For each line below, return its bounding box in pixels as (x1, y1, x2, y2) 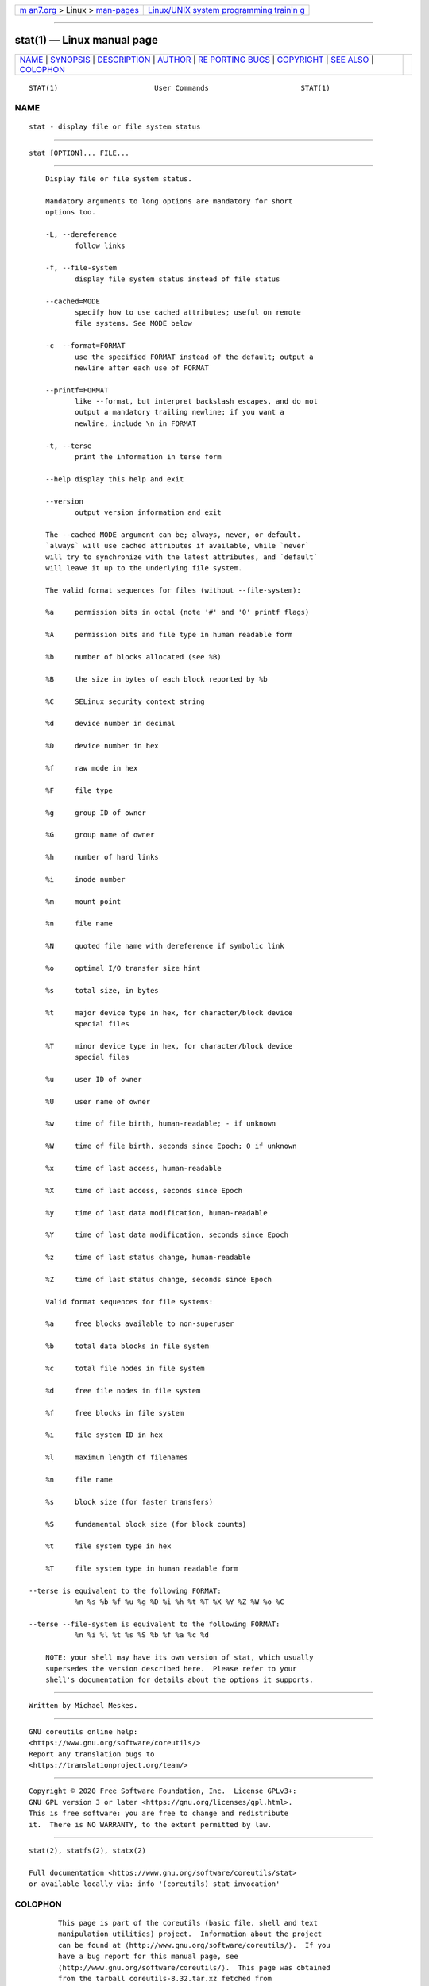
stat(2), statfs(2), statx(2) (29, 1845, 147, 1855)
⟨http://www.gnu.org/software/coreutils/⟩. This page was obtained (58, 1963, 330, 1972)
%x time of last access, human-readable (44, 1164, 222, 1173)
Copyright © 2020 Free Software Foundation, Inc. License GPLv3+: (29, 1787, 297, 1795)
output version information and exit (74, 508, 222, 516)
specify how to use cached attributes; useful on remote (74, 307, 301, 317)
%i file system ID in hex (44, 1431, 163, 1439)
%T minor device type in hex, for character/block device (44, 1041, 293, 1050)
